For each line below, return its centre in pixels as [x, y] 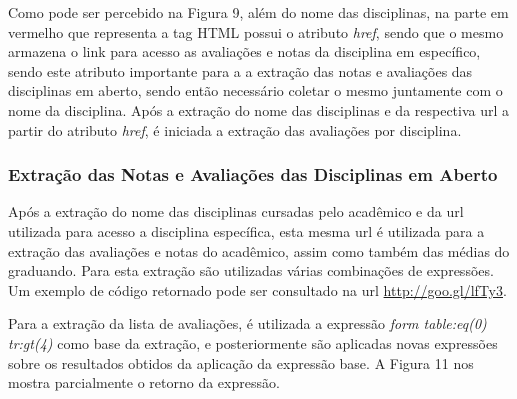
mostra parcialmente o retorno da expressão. [144, 382]
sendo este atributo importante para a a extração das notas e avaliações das [240, 70]
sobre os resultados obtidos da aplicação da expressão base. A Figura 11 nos [241, 362]
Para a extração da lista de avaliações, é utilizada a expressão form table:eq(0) [247, 323]
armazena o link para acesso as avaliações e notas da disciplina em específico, [244, 51]
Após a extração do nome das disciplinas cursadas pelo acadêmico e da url [236, 211]
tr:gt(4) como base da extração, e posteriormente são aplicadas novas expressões [253, 342]
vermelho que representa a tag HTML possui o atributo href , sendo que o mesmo [256, 31]
